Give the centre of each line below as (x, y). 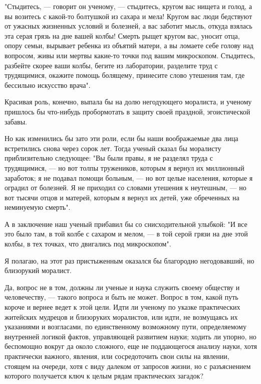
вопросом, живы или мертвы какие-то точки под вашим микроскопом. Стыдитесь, (130, 55)
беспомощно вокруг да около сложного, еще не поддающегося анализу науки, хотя (131, 346)
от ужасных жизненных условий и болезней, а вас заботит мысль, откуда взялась (128, 26)
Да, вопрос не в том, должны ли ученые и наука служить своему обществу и (122, 287)
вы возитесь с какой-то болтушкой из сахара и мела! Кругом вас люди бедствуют (128, 16)
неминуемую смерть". (38, 207)
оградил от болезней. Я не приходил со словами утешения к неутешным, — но (125, 187)
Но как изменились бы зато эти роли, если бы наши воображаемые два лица (121, 138)
